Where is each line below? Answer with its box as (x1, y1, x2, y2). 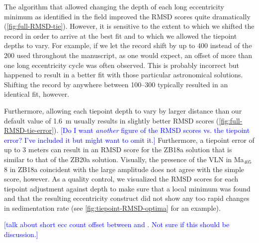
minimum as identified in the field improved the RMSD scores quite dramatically (4, 11, 251, 21)
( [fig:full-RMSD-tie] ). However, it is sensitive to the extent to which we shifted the (4, 21, 255, 31)
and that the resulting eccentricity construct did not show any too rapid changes (4, 193, 250, 203)
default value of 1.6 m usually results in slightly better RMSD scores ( (4, 115, 219, 125)
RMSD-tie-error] (4, 125, 54, 135)
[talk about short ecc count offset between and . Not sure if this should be (4, 219, 230, 230)
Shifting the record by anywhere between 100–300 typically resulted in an (4, 79, 228, 89)
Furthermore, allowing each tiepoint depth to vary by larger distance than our (4, 105, 242, 116)
